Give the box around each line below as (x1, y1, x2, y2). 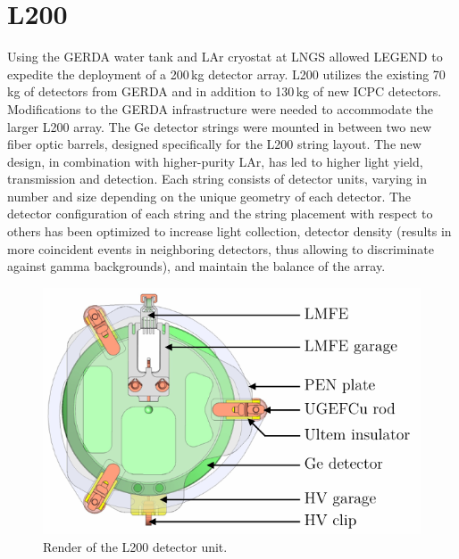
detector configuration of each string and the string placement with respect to (7, 204, 433, 223)
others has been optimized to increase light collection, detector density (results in (7, 222, 452, 241)
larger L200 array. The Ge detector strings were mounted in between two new (7, 117, 432, 136)
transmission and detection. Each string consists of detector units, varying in (7, 169, 427, 188)
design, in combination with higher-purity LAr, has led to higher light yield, (7, 152, 423, 170)
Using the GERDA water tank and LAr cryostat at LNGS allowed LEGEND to (7, 47, 443, 66)
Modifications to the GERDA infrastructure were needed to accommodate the (7, 99, 433, 118)
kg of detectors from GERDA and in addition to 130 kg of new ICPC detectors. (7, 82, 442, 101)
